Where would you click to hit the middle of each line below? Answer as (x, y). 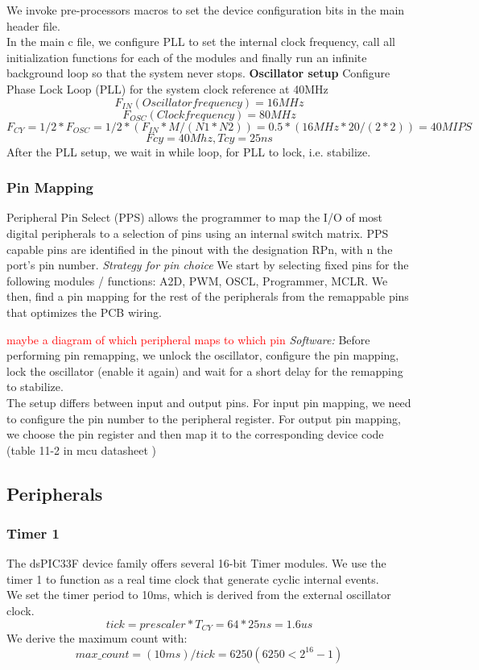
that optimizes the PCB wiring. (85, 312)
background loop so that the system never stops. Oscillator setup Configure (198, 73)
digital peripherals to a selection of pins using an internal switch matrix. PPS (198, 233)
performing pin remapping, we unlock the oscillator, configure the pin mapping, (203, 355)
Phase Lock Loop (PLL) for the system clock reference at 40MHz (167, 88)
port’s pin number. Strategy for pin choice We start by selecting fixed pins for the (208, 265)
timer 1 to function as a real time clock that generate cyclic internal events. (193, 578)
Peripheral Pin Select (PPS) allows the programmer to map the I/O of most (195, 217)
